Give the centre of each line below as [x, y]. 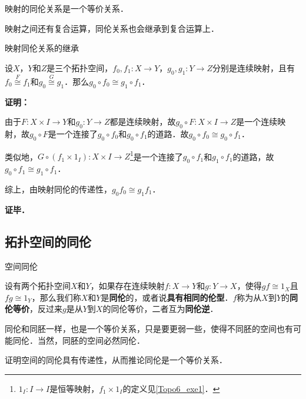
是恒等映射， [74, 388]
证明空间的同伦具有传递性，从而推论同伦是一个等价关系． [116, 360]
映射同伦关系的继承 [42, 48]
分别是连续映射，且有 [254, 67]
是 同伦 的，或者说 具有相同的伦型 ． [167, 297]
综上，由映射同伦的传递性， [58, 189]
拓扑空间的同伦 [48, 241]
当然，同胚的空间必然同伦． [91, 340]
